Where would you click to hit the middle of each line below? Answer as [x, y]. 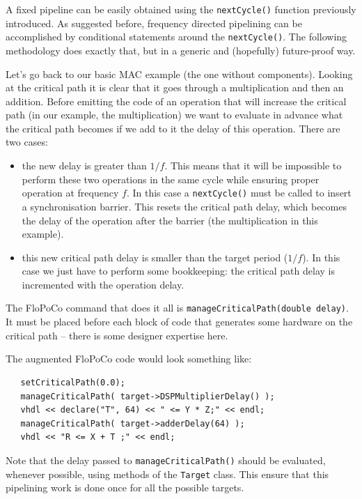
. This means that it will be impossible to [253, 166]
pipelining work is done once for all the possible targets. [125, 488]
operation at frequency [70, 193]
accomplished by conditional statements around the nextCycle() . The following [176, 37]
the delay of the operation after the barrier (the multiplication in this [170, 220]
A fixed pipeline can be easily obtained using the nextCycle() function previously [181, 9]
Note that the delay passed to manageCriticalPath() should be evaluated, [166, 460]
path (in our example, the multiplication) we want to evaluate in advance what [174, 115]
